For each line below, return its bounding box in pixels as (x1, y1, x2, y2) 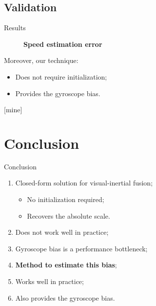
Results (4, 22, 26, 33)
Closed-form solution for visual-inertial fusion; (15, 178, 153, 188)
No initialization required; (27, 194, 104, 204)
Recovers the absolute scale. (27, 210, 110, 221)
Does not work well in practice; (15, 227, 109, 237)
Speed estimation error (23, 39, 102, 49)
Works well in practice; (15, 276, 84, 286)
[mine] (4, 104, 22, 115)
